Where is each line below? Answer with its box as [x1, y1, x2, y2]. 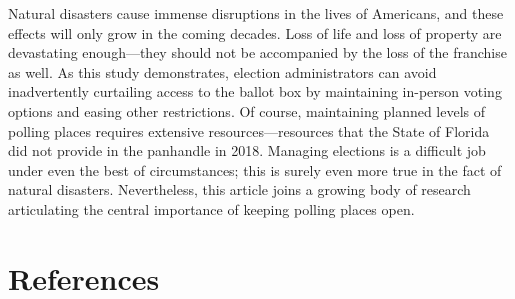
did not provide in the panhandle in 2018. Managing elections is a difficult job [8, 140, 486, 161]
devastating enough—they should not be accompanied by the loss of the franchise [8, 42, 507, 63]
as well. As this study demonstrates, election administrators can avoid [8, 61, 437, 82]
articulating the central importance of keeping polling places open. [8, 198, 415, 219]
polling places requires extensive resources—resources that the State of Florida [8, 120, 490, 141]
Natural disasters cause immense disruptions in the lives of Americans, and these [8, 3, 504, 23]
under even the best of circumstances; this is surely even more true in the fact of [8, 159, 502, 180]
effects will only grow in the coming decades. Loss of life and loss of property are [8, 22, 502, 43]
